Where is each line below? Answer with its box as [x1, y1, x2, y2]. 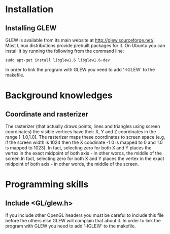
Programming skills [5, 179, 89, 190]
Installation [5, 4, 54, 15]
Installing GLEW [5, 24, 57, 32]
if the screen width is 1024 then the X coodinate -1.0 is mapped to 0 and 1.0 [5, 139, 163, 145]
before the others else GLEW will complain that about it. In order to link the [5, 218, 161, 223]
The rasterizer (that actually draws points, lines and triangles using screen [5, 123, 160, 129]
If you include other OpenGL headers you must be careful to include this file [5, 212, 164, 218]
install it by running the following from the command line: [5, 48, 124, 54]
